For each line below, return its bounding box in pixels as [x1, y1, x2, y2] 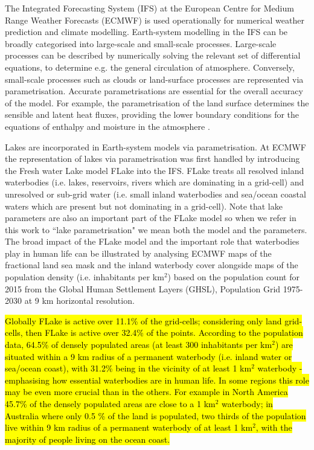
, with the [255, 421, 292, 434]
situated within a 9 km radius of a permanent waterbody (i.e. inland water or [5, 350, 292, 362]
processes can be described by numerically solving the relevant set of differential [5, 49, 301, 62]
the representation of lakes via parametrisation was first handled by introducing [5, 152, 300, 165]
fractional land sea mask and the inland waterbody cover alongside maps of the [5, 259, 298, 271]
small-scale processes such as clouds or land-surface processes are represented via [5, 72, 304, 85]
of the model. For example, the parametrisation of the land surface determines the [5, 96, 309, 109]
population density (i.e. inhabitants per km [5, 271, 164, 283]
